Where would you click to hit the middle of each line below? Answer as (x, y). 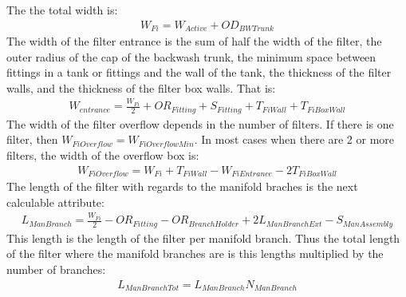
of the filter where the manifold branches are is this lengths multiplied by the (195, 253)
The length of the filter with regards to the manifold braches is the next (182, 186)
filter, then (32, 139)
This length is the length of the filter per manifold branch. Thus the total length (203, 238)
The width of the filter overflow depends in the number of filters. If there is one (200, 123)
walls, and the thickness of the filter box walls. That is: (141, 87)
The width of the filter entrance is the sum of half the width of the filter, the (194, 41)
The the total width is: (62, 10)
